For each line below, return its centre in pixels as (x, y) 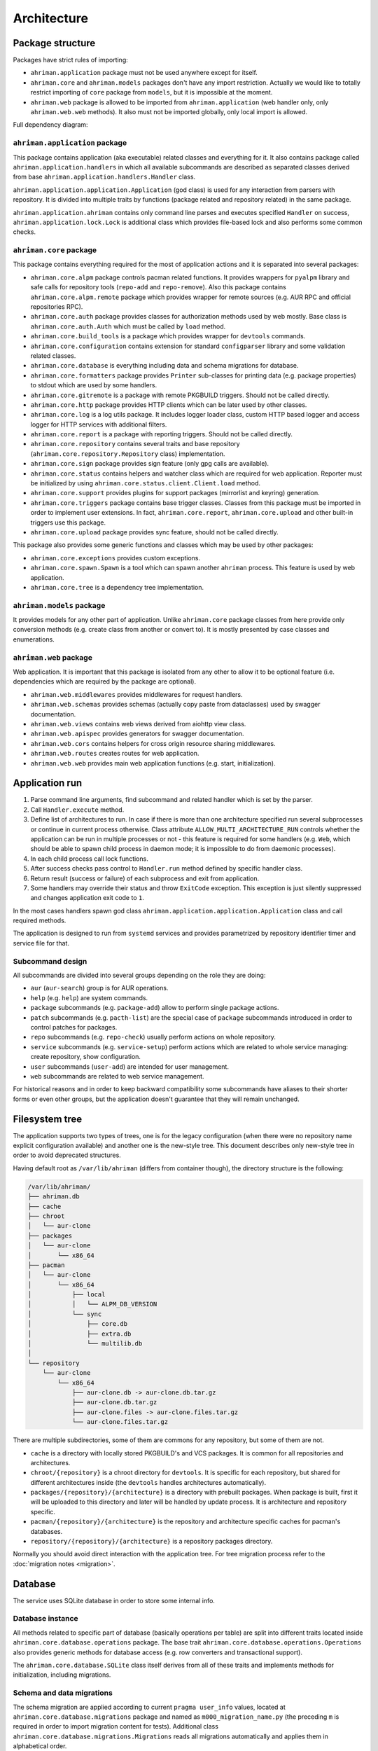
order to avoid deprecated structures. (67, 1155)
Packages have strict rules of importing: (71, 60)
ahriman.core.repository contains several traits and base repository (135, 444)
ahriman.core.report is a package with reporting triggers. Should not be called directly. (162, 434)
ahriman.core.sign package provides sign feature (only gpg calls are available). (150, 464)
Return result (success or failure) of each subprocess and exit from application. (145, 878)
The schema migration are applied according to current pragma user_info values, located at (149, 1707)
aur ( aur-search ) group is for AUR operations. (99, 988)
